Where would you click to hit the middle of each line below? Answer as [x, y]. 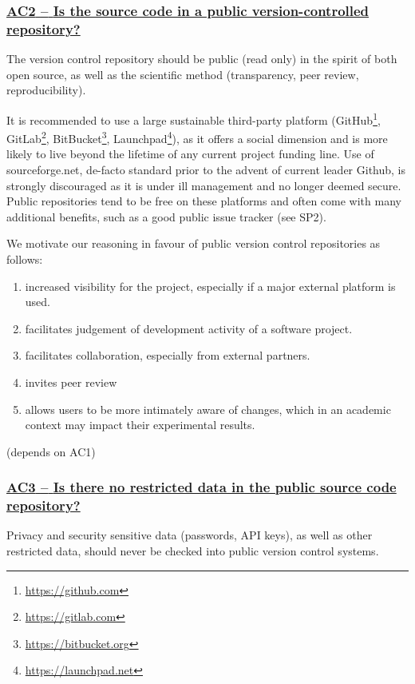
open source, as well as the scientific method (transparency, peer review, [183, 74]
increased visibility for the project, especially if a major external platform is [210, 286]
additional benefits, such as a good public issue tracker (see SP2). [166, 216]
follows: [25, 258]
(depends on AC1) [51, 451]
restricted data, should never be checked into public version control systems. [193, 551]
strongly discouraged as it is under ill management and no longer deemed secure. [204, 185]
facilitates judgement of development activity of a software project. [189, 328]
